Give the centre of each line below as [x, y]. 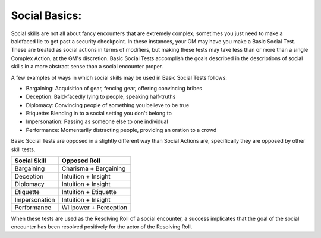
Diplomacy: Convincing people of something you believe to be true [108, 105]
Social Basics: [46, 15]
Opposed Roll [81, 161]
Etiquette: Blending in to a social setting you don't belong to [99, 114]
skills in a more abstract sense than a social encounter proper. [87, 67]
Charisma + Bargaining [94, 168]
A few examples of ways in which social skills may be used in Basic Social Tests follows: [119, 77]
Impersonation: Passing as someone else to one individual [97, 121]
